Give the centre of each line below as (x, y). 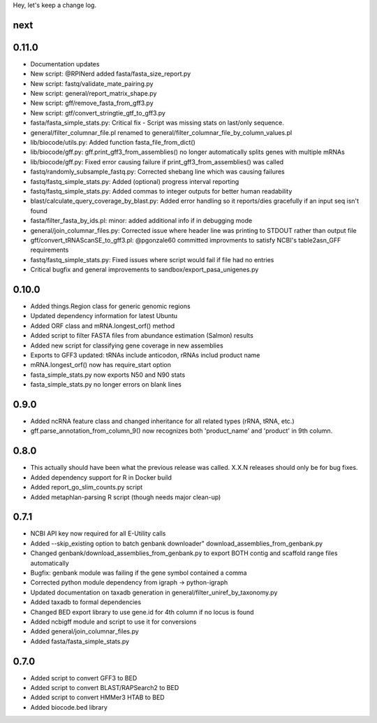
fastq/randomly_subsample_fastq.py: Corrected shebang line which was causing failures (158, 172)
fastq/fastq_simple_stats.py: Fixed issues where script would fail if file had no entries (152, 259)
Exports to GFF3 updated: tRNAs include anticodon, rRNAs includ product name (145, 355)
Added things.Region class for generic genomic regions (111, 306)
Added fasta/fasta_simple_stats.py (80, 641)
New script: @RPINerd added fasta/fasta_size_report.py (111, 74)
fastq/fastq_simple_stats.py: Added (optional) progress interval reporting (135, 181)
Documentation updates (65, 64)
